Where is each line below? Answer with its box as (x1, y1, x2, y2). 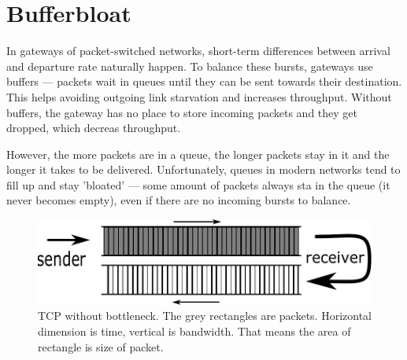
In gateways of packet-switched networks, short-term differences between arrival (6, 42, 390, 59)
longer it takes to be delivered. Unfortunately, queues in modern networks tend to (6, 161, 401, 178)
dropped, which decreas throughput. (6, 119, 181, 136)
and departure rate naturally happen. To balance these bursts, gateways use (6, 57, 373, 74)
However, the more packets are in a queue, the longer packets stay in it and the (6, 145, 390, 162)
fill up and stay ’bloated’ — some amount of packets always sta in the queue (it (6, 176, 390, 193)
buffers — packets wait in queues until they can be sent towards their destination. (6, 73, 402, 90)
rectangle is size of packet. (38, 338, 164, 354)
